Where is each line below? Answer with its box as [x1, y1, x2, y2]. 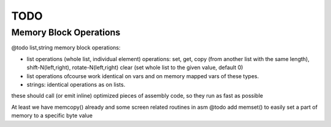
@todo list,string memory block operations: [11, 44, 121, 51]
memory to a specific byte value [11, 112, 93, 119]
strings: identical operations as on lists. [26, 81, 126, 88]
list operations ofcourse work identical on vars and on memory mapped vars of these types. [26, 72, 259, 79]
